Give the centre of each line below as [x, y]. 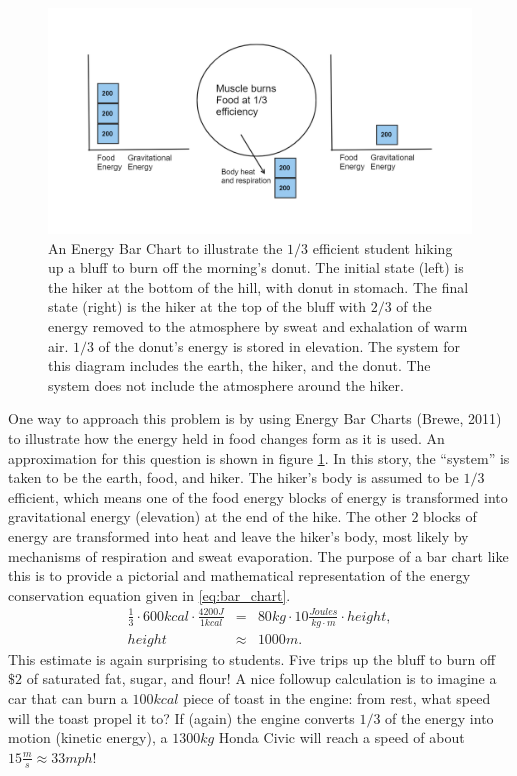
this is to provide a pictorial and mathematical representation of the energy [239, 575]
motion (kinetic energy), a [88, 737]
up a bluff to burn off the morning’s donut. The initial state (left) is [256, 267]
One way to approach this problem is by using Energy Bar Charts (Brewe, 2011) [255, 418]
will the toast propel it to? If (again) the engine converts [181, 717]
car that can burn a [68, 697]
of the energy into [439, 717]
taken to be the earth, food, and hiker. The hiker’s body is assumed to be [233, 477]
